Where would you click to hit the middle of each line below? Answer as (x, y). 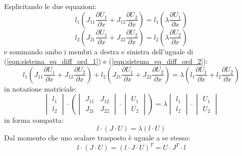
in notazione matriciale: (40, 88)
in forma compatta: (34, 120)
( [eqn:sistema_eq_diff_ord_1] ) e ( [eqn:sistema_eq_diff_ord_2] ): (106, 61)
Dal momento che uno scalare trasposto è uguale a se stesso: (97, 137)
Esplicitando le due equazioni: (50, 6)
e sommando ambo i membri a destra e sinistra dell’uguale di (99, 51)
